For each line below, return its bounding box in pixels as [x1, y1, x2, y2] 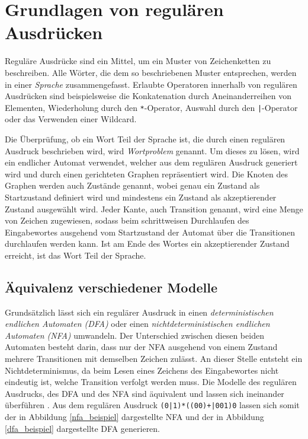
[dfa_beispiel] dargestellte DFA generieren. [5, 422, 161, 434]
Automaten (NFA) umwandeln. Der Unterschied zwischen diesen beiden [5, 329, 264, 341]
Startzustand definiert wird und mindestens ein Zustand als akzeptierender [5, 190, 277, 203]
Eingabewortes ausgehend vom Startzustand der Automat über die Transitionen [5, 225, 295, 238]
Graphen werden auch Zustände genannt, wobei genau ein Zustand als [5, 179, 260, 192]
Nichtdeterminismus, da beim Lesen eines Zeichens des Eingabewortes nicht [5, 364, 279, 376]
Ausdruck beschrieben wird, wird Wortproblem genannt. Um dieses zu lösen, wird [5, 144, 300, 157]
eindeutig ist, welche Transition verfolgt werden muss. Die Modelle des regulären [5, 376, 297, 388]
